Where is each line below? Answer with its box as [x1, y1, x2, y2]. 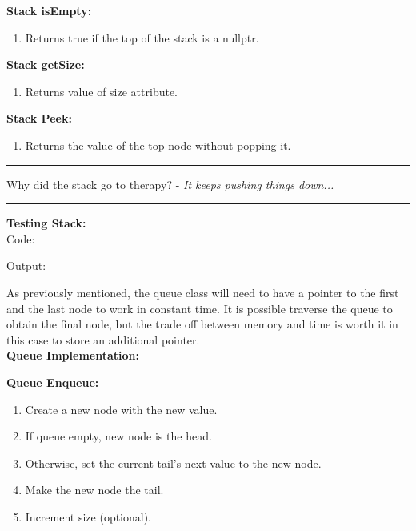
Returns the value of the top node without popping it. [25, 136, 291, 153]
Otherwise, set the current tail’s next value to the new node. [25, 454, 322, 471]
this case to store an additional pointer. [6, 331, 200, 348]
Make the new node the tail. [25, 481, 164, 498]
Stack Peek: [6, 110, 72, 127]
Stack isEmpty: [6, 2, 92, 18]
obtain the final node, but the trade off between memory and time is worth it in [6, 316, 398, 332]
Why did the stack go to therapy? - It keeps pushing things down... [6, 175, 334, 192]
